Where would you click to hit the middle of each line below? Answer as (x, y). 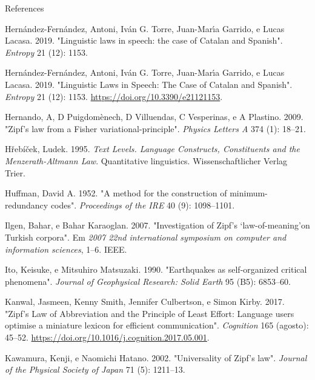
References (25, 8)
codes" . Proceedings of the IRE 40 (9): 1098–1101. (143, 205)
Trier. (15, 172)
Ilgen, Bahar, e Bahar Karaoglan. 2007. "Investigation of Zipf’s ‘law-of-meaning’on (157, 225)
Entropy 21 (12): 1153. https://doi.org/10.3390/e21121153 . (114, 96)
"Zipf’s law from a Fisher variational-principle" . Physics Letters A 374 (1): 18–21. (155, 128)
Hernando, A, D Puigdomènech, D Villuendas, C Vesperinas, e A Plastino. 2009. (154, 117)
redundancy (27, 205)
